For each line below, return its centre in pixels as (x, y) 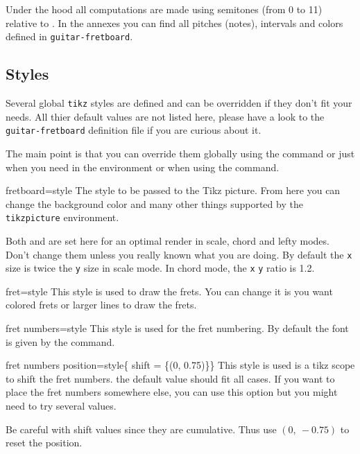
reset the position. (44, 443)
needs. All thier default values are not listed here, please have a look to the (165, 116)
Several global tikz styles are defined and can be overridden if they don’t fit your (179, 103)
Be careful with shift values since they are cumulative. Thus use (141, 429)
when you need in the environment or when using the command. (143, 167)
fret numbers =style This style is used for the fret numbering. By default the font (177, 328)
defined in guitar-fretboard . (69, 36)
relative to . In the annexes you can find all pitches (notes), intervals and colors (174, 23)
